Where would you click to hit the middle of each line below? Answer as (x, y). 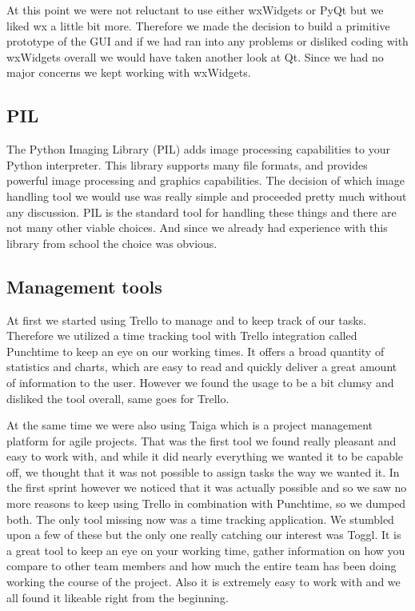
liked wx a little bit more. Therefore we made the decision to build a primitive (198, 25)
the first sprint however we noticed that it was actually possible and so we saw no (207, 487)
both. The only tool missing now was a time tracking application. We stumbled (200, 519)
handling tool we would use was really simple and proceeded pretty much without (207, 196)
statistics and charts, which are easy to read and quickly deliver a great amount (202, 367)
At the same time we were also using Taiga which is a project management (190, 425)
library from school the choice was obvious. (112, 243)
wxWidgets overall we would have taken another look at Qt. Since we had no (195, 56)
